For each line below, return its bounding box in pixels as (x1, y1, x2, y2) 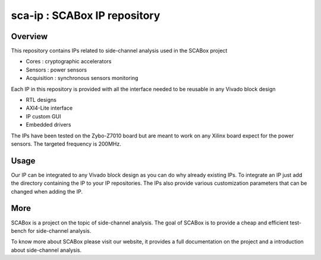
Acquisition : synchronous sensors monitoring (26, 75, 139, 82)
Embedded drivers (26, 121, 71, 129)
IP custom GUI (26, 113, 61, 120)
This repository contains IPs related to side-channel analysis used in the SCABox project (11, 47, 228, 54)
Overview (11, 31, 48, 41)
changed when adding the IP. (11, 188, 83, 195)
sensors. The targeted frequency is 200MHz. (11, 140, 121, 147)
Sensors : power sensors (26, 66, 87, 73)
